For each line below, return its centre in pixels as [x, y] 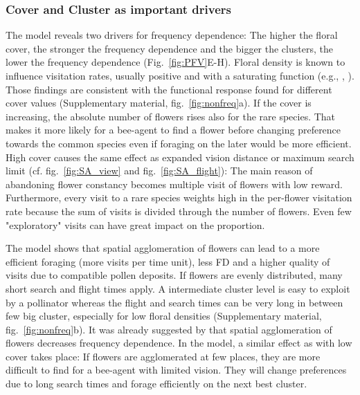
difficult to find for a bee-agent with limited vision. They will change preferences [176, 370]
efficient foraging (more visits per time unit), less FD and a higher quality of [168, 261]
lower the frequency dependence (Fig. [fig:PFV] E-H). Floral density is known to [175, 62]
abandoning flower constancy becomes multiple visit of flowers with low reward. [174, 184]
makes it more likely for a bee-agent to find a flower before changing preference [173, 130]
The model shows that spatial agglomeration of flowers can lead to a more [163, 248]
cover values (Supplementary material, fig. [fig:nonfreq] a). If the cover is [159, 103]
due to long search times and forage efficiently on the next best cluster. [156, 384]
